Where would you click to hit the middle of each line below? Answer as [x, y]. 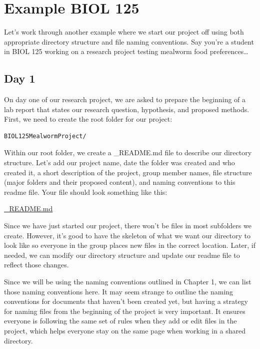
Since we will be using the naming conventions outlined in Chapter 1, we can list [128, 282]
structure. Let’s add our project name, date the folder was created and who [119, 162]
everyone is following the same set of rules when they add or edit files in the [120, 321]
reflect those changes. [36, 265]
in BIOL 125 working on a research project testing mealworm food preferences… [126, 51]
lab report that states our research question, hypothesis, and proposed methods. [127, 109]
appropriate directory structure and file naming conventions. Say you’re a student [129, 41]
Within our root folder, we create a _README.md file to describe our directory [128, 152]
